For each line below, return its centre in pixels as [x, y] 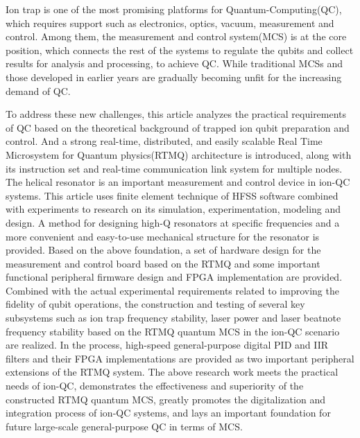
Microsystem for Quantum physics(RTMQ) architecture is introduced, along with [179, 154]
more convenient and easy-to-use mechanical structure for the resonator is [163, 236]
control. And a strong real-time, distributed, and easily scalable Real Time [164, 141]
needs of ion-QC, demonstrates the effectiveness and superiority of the [155, 386]
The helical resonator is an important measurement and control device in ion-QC [178, 182]
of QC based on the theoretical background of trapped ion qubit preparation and [178, 127]
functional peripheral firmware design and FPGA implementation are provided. [174, 277]
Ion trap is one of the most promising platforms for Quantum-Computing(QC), [174, 9]
